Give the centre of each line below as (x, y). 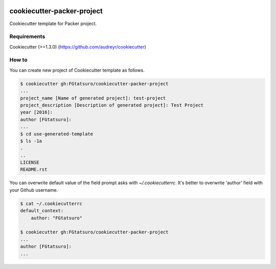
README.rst (34, 170)
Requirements (27, 37)
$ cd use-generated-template (57, 134)
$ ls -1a (31, 141)
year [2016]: (37, 112)
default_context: (42, 211)
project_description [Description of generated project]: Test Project (112, 105)
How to (18, 60)
